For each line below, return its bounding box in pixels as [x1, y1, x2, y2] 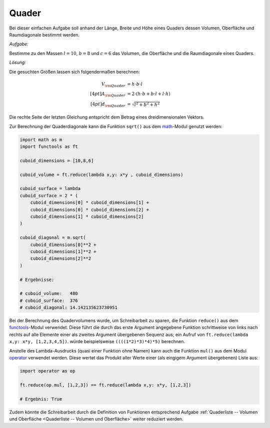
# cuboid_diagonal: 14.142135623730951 [19, 305, 117, 310]
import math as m [19, 136, 62, 142]
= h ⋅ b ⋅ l [127, 81, 143, 87]
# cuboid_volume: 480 [19, 290, 78, 296]
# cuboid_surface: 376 [19, 297, 78, 303]
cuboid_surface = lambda [19, 185, 81, 191]
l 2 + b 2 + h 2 [134, 100, 160, 107]
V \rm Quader [101, 81, 126, 88]
